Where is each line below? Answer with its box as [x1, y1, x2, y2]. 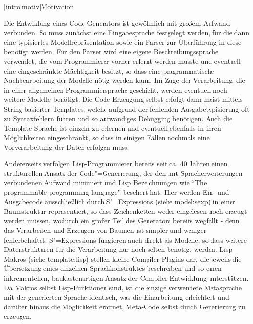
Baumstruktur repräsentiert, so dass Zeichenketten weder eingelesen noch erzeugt [4, 206, 247, 216]
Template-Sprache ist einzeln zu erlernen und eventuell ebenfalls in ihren [4, 123, 221, 133]
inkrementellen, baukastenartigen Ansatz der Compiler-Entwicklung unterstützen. [4, 273, 249, 283]
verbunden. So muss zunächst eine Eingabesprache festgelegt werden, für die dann [4, 27, 250, 38]
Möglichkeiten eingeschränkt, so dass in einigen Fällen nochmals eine [4, 132, 210, 142]
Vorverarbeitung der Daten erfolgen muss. [4, 142, 129, 152]
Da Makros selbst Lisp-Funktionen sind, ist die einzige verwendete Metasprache [4, 282, 242, 292]
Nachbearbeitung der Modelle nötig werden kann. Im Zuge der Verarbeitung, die [4, 75, 245, 85]
